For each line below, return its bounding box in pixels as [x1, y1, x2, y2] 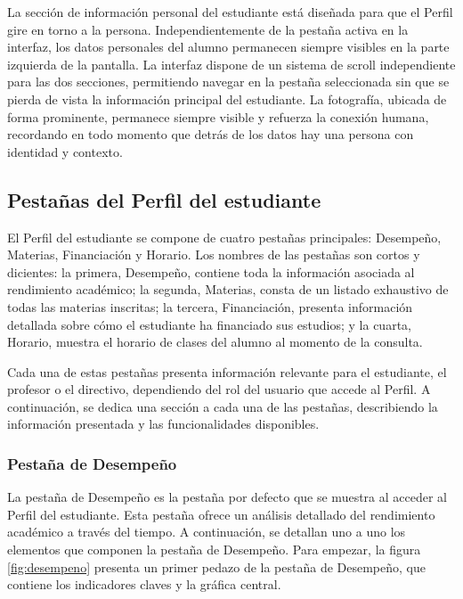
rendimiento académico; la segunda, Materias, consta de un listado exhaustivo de [7, 280, 449, 299]
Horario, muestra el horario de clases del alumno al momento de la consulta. [7, 332, 423, 351]
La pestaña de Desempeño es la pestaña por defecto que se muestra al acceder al [7, 488, 447, 506]
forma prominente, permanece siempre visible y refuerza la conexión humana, [7, 107, 429, 126]
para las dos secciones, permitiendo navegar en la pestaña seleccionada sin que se [7, 72, 450, 91]
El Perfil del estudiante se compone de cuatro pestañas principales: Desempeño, [7, 227, 442, 246]
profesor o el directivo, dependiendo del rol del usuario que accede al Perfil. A [7, 380, 431, 398]
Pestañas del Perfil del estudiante [7, 185, 321, 213]
